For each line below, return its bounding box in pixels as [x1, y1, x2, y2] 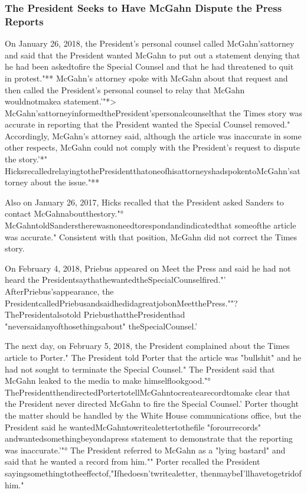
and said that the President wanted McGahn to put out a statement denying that [5, 48, 301, 61]
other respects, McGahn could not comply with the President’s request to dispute [5, 141, 300, 154]
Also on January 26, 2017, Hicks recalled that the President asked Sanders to [5, 195, 284, 208]
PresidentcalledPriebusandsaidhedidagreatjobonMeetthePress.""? [5, 296, 238, 309]
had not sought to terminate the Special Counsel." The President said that [5, 363, 275, 375]
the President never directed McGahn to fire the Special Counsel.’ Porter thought [5, 397, 299, 410]
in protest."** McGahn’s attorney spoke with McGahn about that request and [5, 71, 288, 84]
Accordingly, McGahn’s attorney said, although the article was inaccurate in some [5, 129, 302, 142]
